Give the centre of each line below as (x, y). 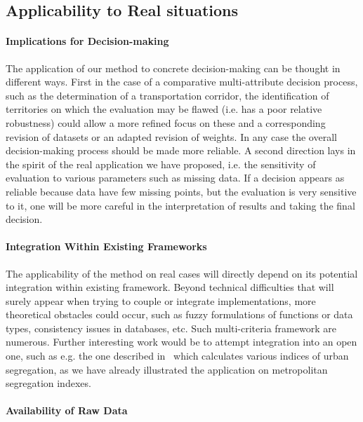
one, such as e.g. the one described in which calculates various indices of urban (177, 356)
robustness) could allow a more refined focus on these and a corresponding (166, 122)
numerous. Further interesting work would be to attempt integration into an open (181, 342)
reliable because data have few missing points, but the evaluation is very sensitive (181, 191)
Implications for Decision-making (87, 41)
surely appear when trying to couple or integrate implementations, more (161, 300)
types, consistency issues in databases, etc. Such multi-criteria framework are (171, 328)
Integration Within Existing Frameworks (106, 246)
